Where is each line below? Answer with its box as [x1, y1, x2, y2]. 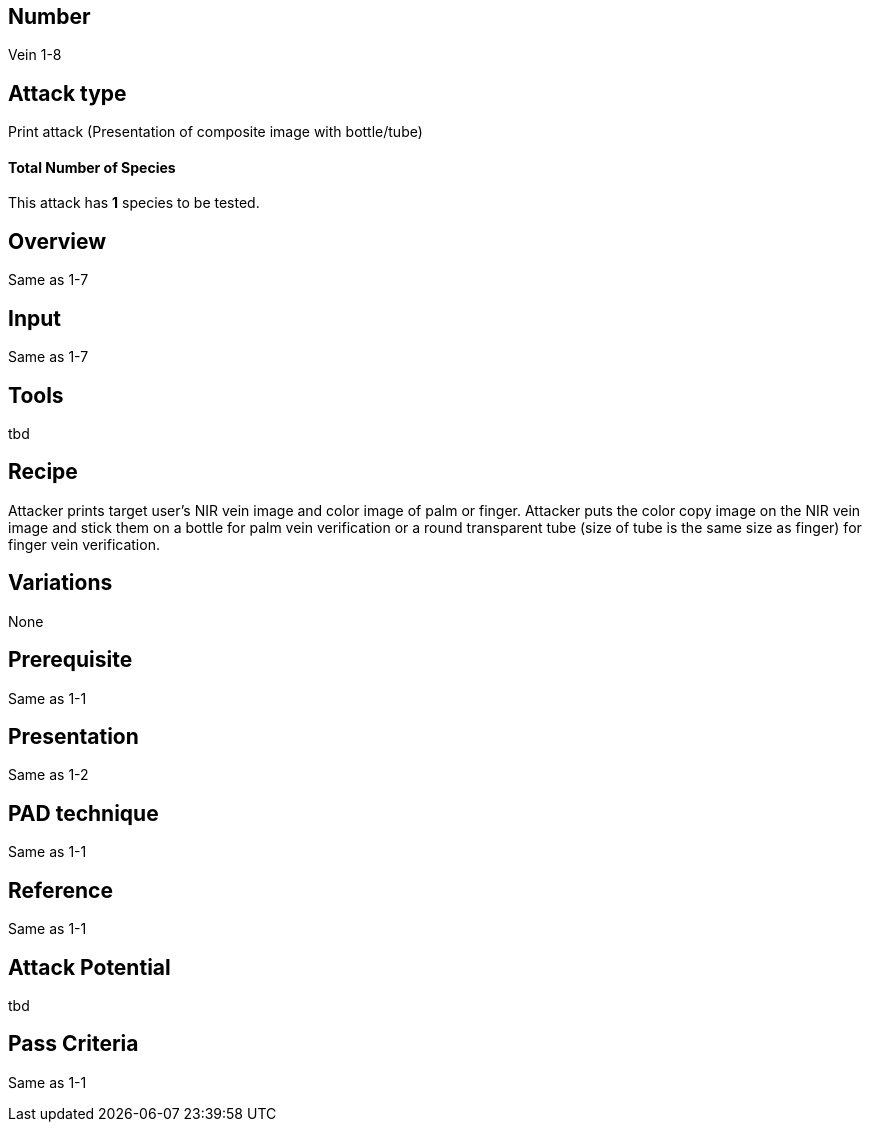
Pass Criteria [8, 1031, 139, 1057]
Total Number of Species [8, 158, 176, 176]
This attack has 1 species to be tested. [8, 194, 260, 212]
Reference [8, 877, 113, 903]
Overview [8, 228, 107, 254]
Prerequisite [8, 647, 133, 673]
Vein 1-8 [8, 46, 62, 64]
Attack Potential [8, 954, 171, 980]
